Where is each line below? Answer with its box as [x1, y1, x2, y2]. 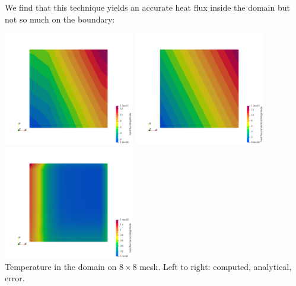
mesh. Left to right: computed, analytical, [139, 260, 292, 272]
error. [5, 272, 25, 284]
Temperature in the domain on [5, 260, 117, 272]
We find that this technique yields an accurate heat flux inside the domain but [5, 1, 290, 13]
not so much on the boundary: [5, 12, 115, 25]
